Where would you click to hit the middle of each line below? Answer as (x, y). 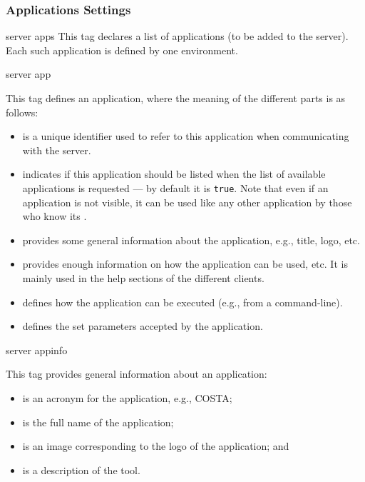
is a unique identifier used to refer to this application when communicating (186, 136)
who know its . (55, 216)
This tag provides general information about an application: (137, 374)
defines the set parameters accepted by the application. (143, 326)
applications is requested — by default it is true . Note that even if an (175, 187)
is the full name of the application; (98, 422)
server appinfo (37, 350)
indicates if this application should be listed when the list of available (174, 174)
